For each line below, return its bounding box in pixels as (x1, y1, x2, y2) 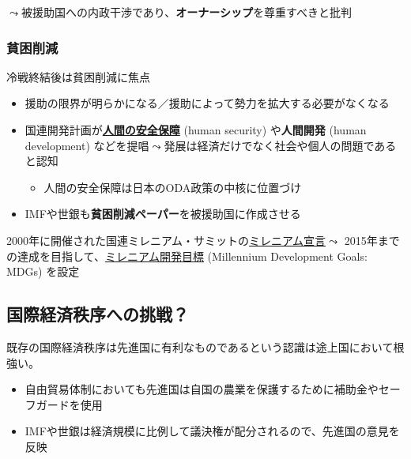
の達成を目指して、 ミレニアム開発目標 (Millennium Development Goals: (6, 247, 368, 264)
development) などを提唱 (25, 137, 149, 153)
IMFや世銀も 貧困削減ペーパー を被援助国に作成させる (25, 205, 301, 222)
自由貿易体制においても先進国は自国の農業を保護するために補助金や (25, 381, 379, 397)
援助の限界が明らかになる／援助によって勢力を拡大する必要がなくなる (25, 95, 390, 111)
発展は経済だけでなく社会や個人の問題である (164, 137, 397, 153)
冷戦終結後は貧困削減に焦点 (6, 68, 150, 85)
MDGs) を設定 (6, 263, 80, 280)
